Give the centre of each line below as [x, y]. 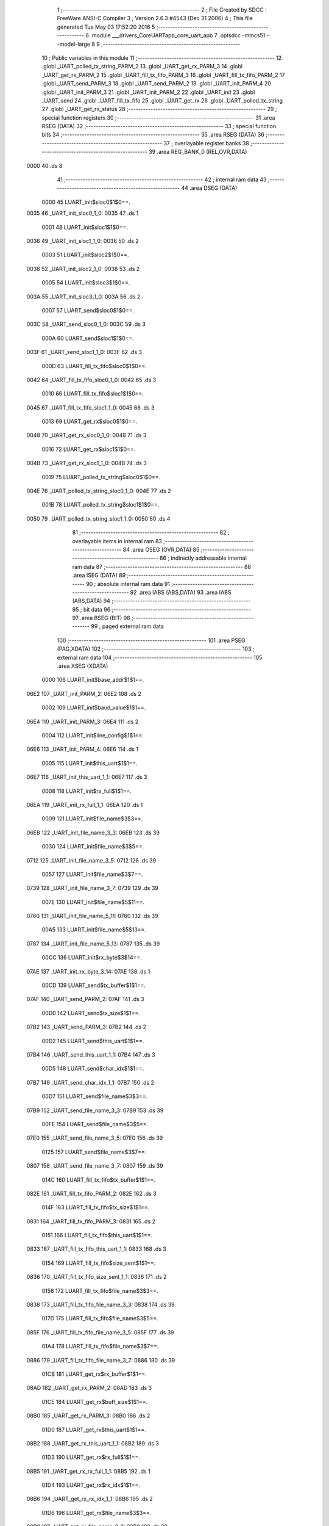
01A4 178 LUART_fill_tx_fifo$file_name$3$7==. [100, 1347]
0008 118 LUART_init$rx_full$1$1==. [87, 791]
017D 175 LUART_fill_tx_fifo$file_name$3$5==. [100, 1318]
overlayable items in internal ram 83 [117, 541]
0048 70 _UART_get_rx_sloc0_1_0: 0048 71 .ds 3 [87, 435]
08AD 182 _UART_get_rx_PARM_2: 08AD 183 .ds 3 [89, 1388]
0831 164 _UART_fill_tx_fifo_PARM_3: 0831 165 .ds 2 [91, 1221]
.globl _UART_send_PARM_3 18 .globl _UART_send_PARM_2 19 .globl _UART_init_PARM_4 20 [156, 84]
